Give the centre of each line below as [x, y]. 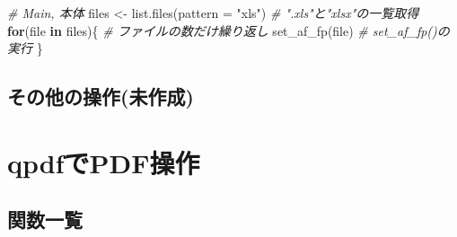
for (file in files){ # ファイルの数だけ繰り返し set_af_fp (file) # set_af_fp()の [228, 30]
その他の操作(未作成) [101, 97]
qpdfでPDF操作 [104, 162]
